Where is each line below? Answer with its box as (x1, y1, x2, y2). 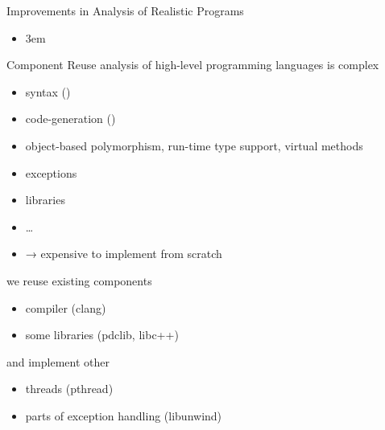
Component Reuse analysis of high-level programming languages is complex (6, 56, 379, 73)
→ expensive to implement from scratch (25, 245, 222, 262)
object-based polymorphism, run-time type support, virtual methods (25, 137, 363, 154)
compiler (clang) (25, 299, 106, 316)
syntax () (25, 83, 71, 100)
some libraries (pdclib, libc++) (25, 326, 179, 343)
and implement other (6, 353, 110, 370)
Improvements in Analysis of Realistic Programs (6, 2, 244, 18)
